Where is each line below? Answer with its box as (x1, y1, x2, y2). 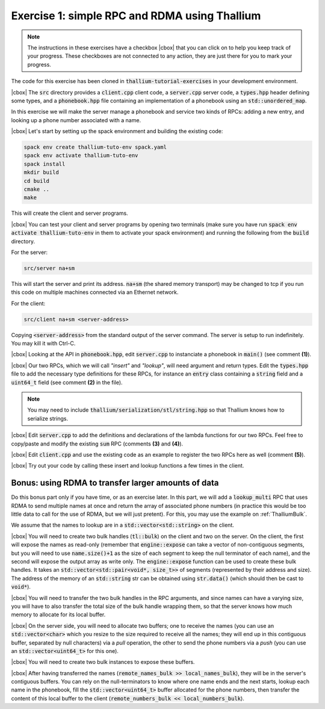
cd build (23, 178, 50, 184)
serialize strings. (27, 415, 69, 422)
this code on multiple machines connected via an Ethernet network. (11, 289, 179, 296)
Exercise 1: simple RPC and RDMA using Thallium (11, 9, 261, 22)
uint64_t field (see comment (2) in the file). (11, 379, 123, 386)
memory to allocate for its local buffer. (11, 611, 106, 618)
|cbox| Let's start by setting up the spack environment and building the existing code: (11, 128, 223, 135)
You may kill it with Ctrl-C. (11, 340, 76, 347)
